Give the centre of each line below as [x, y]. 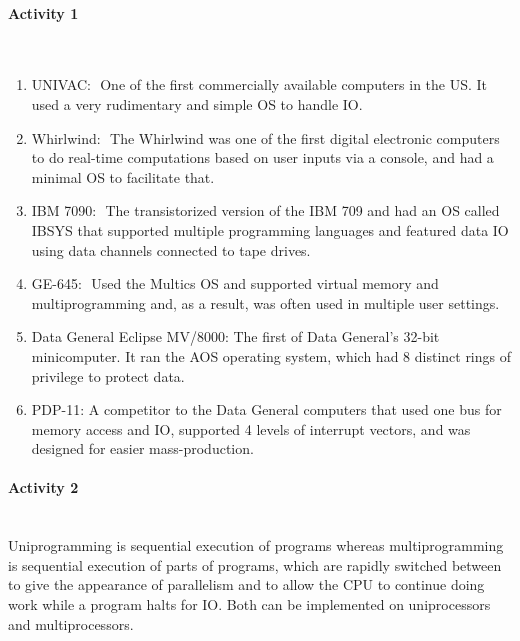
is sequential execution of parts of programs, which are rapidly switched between [255, 564]
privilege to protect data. [108, 375]
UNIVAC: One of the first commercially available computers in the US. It [259, 84]
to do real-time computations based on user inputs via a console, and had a [262, 157]
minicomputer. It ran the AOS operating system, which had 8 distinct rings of [271, 355]
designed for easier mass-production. [142, 448]
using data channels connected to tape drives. [171, 249]
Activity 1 [43, 12]
